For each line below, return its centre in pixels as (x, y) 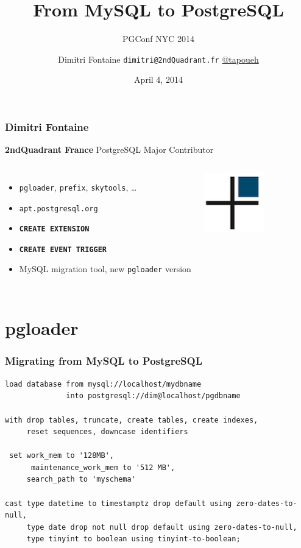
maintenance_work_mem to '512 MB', (103, 467)
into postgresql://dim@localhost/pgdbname (153, 396)
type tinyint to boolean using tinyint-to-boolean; (133, 539)
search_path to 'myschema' (81, 479)
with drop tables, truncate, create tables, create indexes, (132, 420)
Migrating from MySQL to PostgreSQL (104, 361)
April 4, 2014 (158, 79)
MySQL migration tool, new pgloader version (105, 269)
